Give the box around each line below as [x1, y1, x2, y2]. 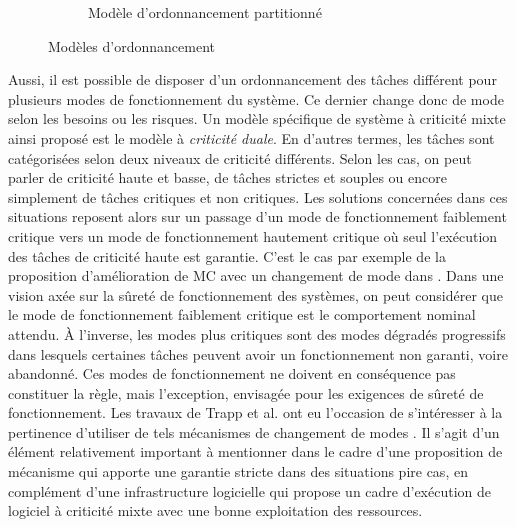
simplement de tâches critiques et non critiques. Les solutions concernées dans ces [8, 186, 508, 207]
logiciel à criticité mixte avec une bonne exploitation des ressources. [8, 500, 423, 521]
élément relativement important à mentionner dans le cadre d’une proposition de [8, 441, 503, 462]
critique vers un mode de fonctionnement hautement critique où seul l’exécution [8, 225, 498, 246]
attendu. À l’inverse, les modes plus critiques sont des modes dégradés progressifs [8, 323, 506, 344]
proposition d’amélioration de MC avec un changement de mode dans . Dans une [8, 265, 504, 286]
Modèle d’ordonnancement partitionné [88, 2, 322, 22]
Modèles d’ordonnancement [48, 35, 215, 56]
